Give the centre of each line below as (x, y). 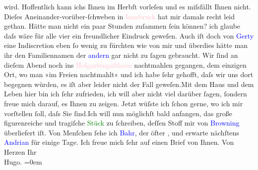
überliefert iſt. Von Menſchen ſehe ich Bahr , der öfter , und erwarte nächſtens (122, 132)
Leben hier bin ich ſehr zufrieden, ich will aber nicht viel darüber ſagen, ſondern (126, 94)
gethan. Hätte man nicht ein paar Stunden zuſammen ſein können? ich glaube (122, 26)
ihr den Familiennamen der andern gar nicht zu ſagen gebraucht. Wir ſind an (121, 55)
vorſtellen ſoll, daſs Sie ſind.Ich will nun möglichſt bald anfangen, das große (118, 113)
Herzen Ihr (20, 151)
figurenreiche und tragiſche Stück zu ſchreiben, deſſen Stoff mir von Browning (122, 123)
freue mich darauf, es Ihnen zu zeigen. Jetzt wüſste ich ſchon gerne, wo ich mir (124, 103)
